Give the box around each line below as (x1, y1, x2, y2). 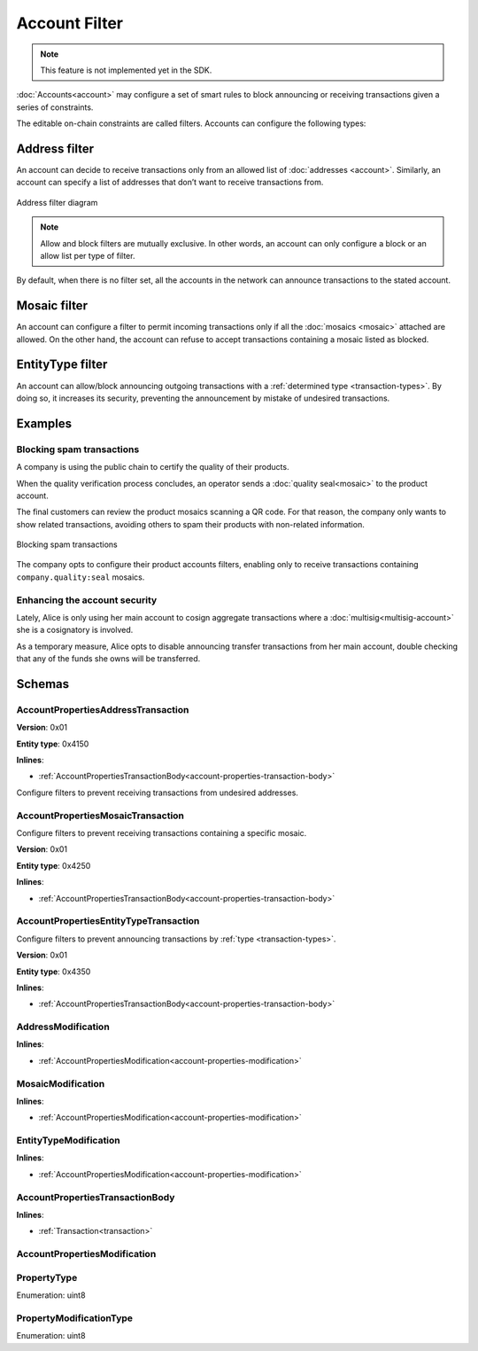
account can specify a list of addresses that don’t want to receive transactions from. (16, 177, 324, 188)
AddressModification (16, 1020, 110, 1033)
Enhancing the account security (16, 594, 158, 606)
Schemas (16, 676, 70, 691)
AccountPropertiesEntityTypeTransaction (16, 915, 200, 927)
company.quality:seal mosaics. (16, 572, 145, 582)
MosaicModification (16, 1077, 105, 1089)
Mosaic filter (16, 298, 89, 314)
